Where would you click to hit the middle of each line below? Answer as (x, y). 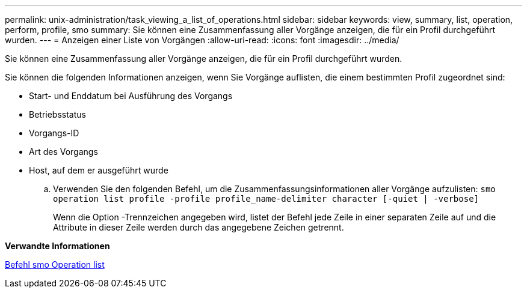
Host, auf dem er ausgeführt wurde (99, 170)
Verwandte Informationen (57, 246)
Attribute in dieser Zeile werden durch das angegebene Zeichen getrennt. (199, 227)
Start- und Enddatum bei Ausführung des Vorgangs (131, 96)
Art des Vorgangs (63, 152)
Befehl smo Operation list (55, 264)
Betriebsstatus (57, 114)
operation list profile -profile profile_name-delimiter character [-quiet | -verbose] (266, 199)
